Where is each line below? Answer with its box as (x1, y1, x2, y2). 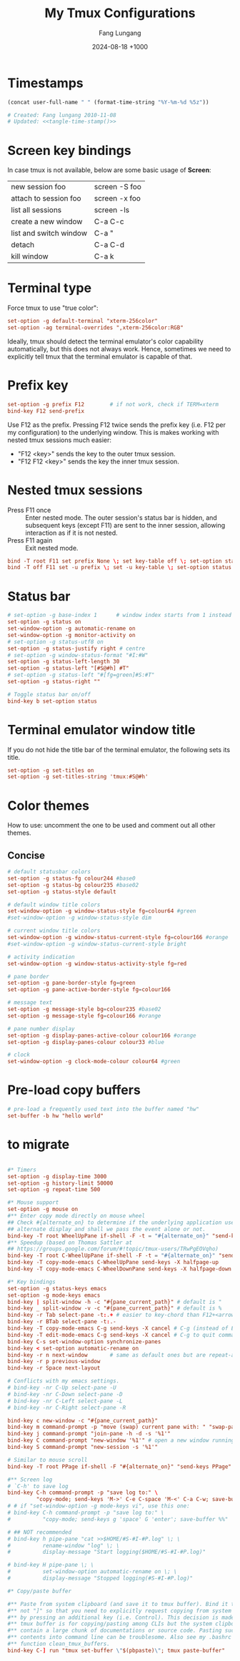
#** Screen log (7, 1476, 53, 1483)
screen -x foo (94, 194, 141, 204)
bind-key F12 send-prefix (7, 407, 84, 415)
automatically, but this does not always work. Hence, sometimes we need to (7, 344, 231, 353)
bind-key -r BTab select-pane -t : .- (7, 1318, 116, 1325)
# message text (7, 999, 53, 1006)
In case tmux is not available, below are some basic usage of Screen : (7, 166, 212, 174)
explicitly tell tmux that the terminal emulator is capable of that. (7, 352, 193, 361)
